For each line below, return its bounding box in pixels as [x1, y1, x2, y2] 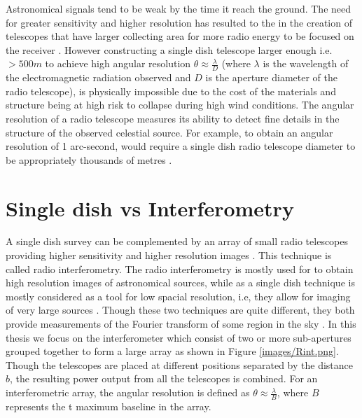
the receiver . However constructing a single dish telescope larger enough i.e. [6, 42, 333, 57]
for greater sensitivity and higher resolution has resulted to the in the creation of [6, 15, 352, 29]
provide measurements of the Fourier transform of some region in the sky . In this [6, 316, 356, 331]
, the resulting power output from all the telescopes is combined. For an [10, 371, 318, 386]
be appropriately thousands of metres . [6, 152, 172, 167]
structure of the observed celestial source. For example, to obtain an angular [6, 125, 333, 139]
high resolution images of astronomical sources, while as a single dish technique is [6, 275, 355, 290]
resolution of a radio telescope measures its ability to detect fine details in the [6, 111, 340, 125]
